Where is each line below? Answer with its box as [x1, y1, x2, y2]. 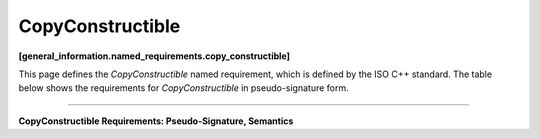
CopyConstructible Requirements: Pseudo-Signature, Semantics [18, 115, 294, 127]
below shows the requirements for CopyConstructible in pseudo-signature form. [18, 82, 349, 94]
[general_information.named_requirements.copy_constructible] [18, 50, 290, 62]
